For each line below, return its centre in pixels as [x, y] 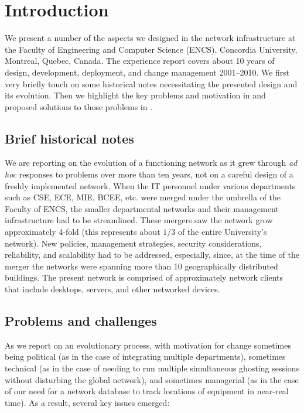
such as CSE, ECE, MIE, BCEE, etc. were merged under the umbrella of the [143, 197]
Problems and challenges [81, 320]
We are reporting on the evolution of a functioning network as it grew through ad [151, 163]
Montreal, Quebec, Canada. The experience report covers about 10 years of [140, 61]
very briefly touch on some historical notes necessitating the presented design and [151, 83]
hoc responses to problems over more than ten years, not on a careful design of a [149, 174]
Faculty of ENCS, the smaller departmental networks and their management [142, 208]
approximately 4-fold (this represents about [83, 232]
